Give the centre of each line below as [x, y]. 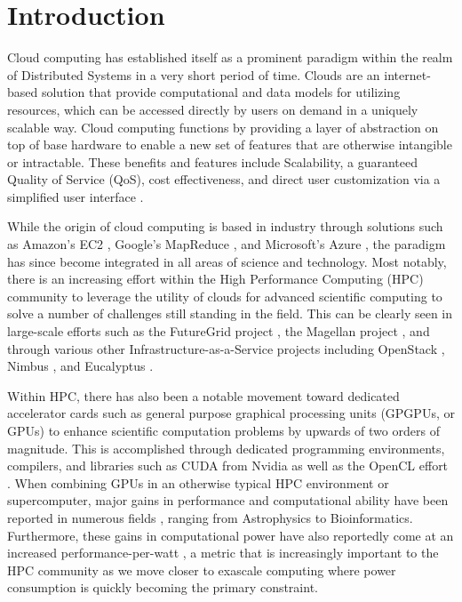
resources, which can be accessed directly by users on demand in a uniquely [213, 109]
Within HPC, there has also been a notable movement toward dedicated [203, 395]
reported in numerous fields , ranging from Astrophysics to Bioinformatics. [210, 517]
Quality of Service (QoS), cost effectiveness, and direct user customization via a [224, 179]
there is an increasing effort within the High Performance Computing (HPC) [215, 279]
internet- [407, 74]
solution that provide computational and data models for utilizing [221, 92]
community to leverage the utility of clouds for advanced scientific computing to [225, 296]
